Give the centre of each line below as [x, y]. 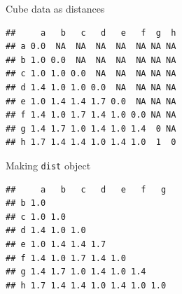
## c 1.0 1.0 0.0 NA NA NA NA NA [91, 74]
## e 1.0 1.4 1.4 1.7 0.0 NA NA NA [91, 101]
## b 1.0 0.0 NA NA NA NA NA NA [91, 60]
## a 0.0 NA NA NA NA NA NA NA [91, 47]
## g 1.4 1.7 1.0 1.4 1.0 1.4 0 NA [91, 128]
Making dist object [48, 165]
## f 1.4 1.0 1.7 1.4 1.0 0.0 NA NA [91, 115]
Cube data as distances [55, 8]
